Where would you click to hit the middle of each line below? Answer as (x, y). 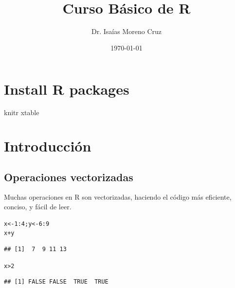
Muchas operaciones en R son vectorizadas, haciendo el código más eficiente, (118, 197)
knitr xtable (22, 112)
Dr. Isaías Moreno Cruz (127, 31)
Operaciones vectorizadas (69, 177)
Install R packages (67, 89)
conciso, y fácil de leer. (38, 207)
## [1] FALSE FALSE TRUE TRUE (56, 282)
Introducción (48, 146)
